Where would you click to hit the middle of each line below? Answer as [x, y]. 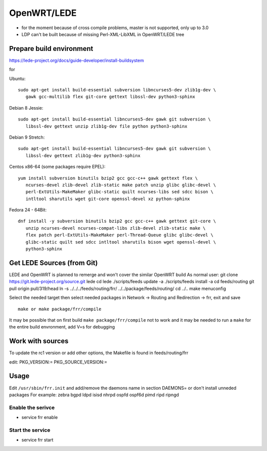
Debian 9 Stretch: [27, 137]
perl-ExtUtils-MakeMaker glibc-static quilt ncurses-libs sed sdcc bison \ [119, 192]
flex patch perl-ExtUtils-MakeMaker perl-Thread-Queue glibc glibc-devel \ [119, 235]
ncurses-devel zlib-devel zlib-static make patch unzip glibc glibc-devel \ [121, 185]
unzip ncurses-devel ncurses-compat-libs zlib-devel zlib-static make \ [115, 228]
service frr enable [40, 417]
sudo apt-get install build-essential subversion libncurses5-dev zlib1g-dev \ [117, 90]
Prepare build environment [51, 49]
